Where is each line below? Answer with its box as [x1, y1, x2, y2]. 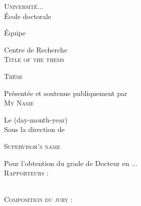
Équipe [4, 27, 26, 38]
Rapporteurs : [4, 167, 49, 178]
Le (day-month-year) [4, 114, 68, 124]
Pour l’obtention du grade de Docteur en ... [4, 157, 137, 168]
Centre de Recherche [4, 44, 67, 54]
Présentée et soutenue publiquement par [4, 87, 127, 98]
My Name [4, 97, 34, 108]
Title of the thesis [4, 54, 65, 64]
